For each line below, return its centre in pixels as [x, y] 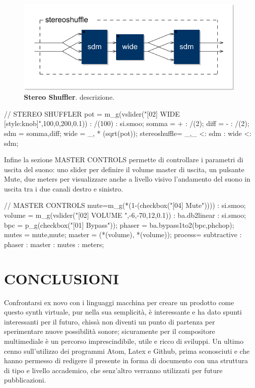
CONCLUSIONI [62, 278]
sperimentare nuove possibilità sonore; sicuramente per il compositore [110, 331]
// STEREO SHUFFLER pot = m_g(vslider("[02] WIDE [92, 113]
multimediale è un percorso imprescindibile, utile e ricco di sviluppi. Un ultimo [124, 341]
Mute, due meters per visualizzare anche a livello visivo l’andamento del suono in [127, 179]
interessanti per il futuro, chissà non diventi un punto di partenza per [110, 321]
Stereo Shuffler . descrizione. [69, 97]
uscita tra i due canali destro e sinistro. [64, 188]
